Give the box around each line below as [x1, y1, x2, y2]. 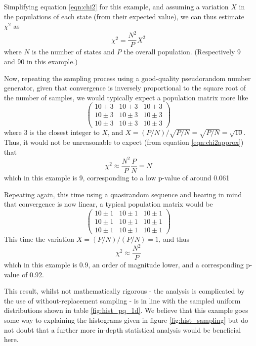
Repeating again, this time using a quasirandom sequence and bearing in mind [4, 189, 242, 199]
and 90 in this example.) [4, 56, 78, 66]
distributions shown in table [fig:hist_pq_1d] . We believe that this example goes [4, 305, 248, 315]
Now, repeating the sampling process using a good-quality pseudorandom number [4, 73, 251, 83]
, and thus [159, 233, 189, 244]
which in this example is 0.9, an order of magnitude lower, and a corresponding [4, 259, 244, 270]
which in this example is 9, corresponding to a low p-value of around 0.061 [4, 172, 230, 182]
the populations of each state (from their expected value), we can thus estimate [4, 11, 245, 21]
